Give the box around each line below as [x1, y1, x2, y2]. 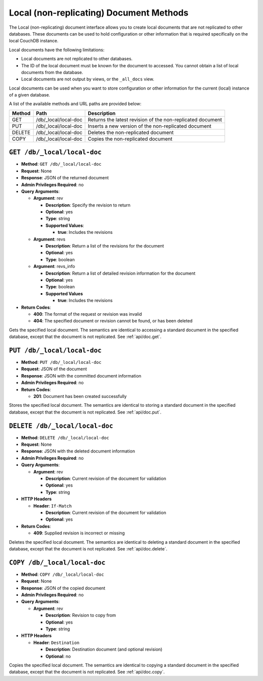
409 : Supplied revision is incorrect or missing [33, 530, 125, 536]
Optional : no [45, 653, 71, 659]
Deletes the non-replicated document [88, 129, 174, 136]
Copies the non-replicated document [88, 135, 172, 142]
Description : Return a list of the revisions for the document [45, 243, 164, 249]
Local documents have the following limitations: [9, 47, 105, 53]
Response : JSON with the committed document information [21, 373, 141, 378]
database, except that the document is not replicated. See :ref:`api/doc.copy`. [9, 669, 165, 675]
